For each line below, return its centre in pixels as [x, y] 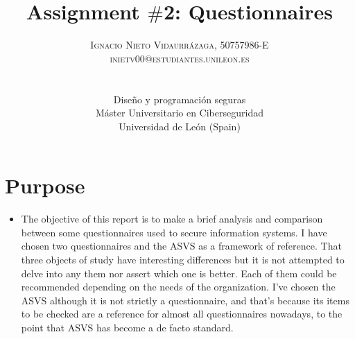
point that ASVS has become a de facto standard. [127, 327]
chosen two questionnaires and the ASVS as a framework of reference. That [181, 246]
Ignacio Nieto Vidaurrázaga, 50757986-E [180, 45]
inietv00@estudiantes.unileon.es [180, 58]
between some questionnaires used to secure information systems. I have [174, 232]
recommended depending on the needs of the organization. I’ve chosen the [178, 287]
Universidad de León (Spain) [180, 126]
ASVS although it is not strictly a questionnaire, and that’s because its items [185, 300]
